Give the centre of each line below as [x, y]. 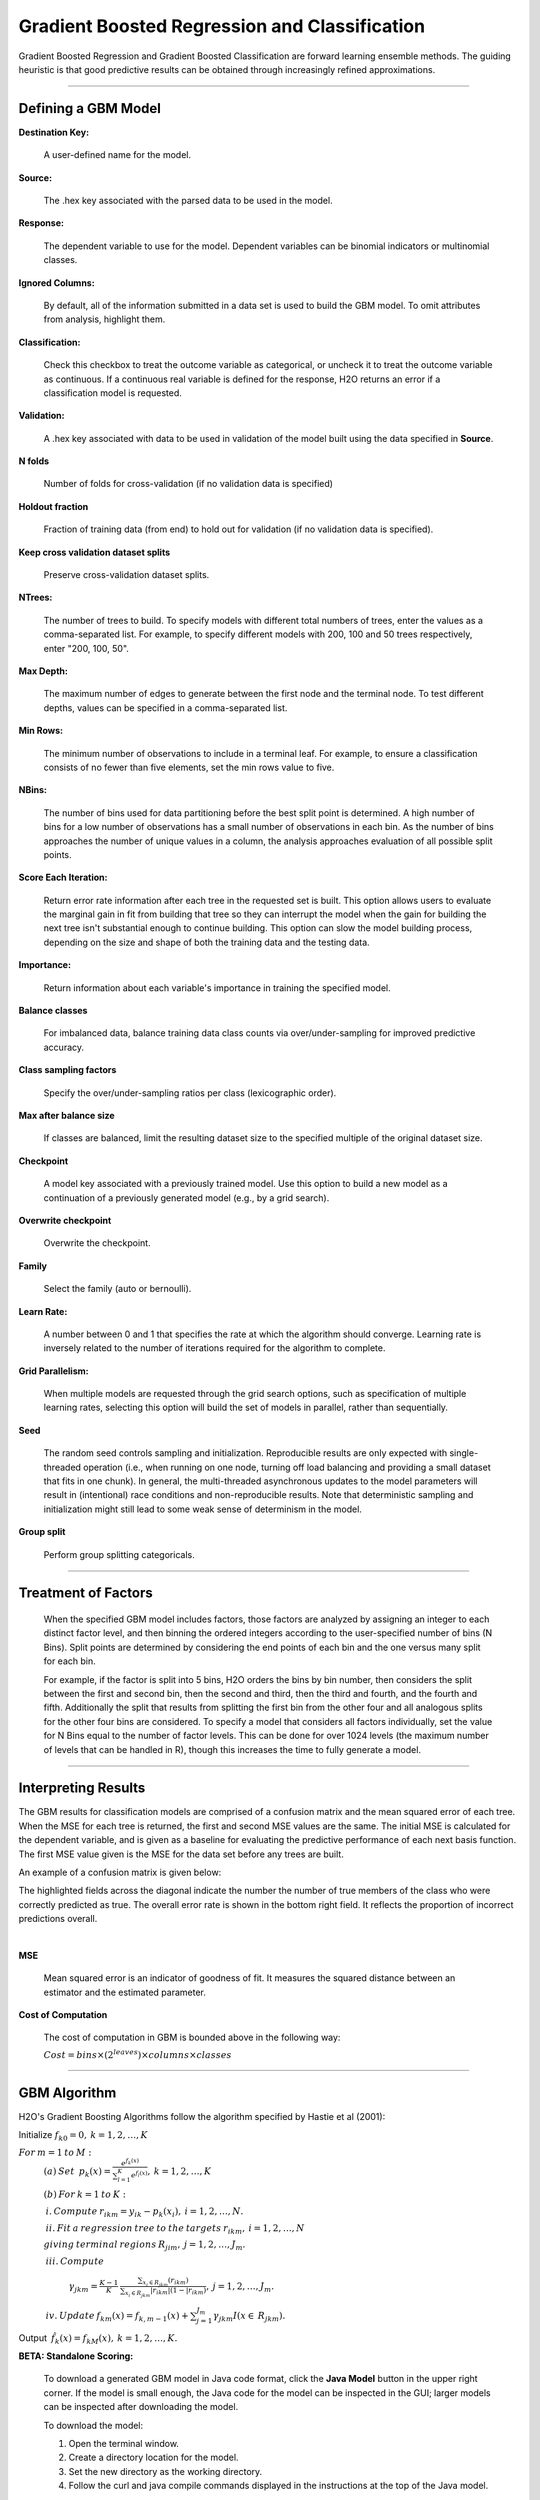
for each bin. [70, 1661]
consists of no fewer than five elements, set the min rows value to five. [189, 767]
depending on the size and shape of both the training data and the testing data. [206, 942]
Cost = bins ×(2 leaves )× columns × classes [137, 2054]
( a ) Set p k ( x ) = [77, 2172]
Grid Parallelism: [53, 1371]
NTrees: [35, 597]
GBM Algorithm [67, 2092]
